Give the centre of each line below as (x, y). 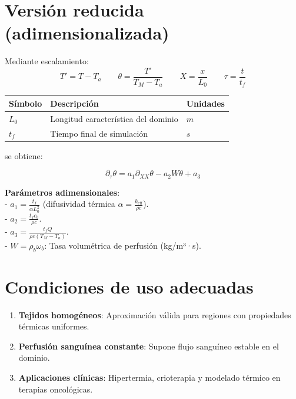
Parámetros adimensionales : (62, 192)
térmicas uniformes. (54, 326)
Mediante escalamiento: (47, 61)
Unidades (205, 103)
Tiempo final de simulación (99, 133)
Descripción (74, 103)
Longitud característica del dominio (114, 118)
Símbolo (26, 103)
